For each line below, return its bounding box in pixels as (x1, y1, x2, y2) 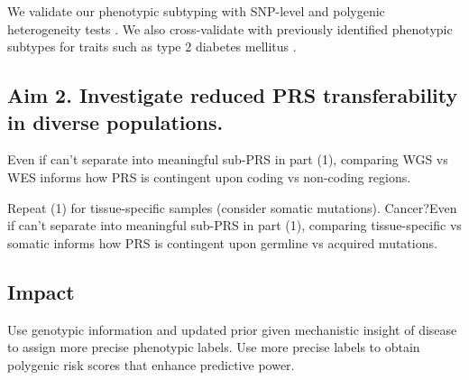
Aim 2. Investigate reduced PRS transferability (7, 81, 458, 109)
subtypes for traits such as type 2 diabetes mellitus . (7, 37, 297, 56)
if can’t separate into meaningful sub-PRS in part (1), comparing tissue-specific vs (7, 216, 462, 235)
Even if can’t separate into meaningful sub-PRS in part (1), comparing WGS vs (7, 150, 448, 169)
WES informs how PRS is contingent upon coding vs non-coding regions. (7, 167, 411, 186)
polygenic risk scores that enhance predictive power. (7, 355, 295, 374)
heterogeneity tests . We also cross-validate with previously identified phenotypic (7, 19, 453, 38)
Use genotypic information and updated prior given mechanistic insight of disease (7, 320, 457, 338)
